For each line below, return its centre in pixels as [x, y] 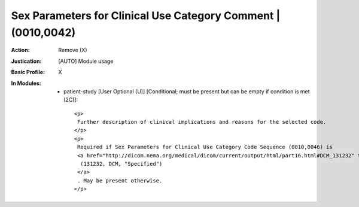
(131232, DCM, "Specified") [121, 164]
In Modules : [26, 83]
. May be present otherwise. [120, 180]
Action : [20, 50]
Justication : [26, 61]
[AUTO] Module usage [86, 61]
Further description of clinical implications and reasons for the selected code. [202, 122]
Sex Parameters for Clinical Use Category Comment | [146, 16]
